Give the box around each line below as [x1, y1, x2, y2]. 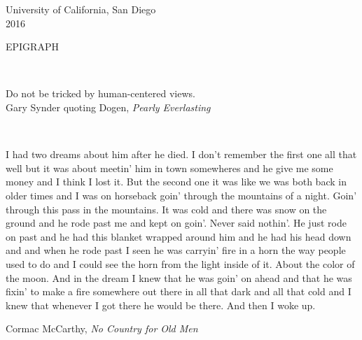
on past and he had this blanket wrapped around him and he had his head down [6, 229, 351, 243]
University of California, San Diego [6, 2, 156, 16]
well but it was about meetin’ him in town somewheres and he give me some [6, 160, 333, 175]
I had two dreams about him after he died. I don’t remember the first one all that [6, 147, 357, 162]
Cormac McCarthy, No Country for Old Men [6, 321, 198, 336]
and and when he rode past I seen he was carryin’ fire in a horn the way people [6, 243, 346, 257]
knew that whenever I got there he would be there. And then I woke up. [6, 297, 316, 312]
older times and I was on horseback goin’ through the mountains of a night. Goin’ [6, 187, 357, 202]
